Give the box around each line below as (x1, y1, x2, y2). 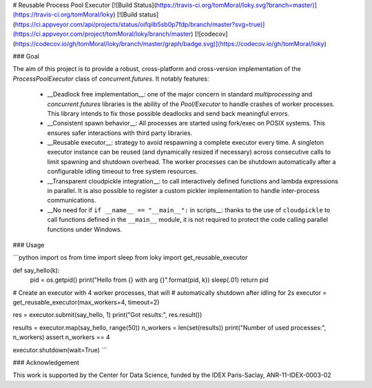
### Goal (12, 52, 39, 60)
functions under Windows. (47, 225, 123, 234)
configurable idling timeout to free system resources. (47, 167, 198, 176)
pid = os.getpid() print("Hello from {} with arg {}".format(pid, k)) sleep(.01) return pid (30, 276, 269, 284)
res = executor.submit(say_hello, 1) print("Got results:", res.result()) (12, 311, 203, 319)
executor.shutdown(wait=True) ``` (12, 345, 108, 354)
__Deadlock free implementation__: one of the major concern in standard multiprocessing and (47, 90, 313, 99)
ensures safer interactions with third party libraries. (47, 128, 193, 137)
